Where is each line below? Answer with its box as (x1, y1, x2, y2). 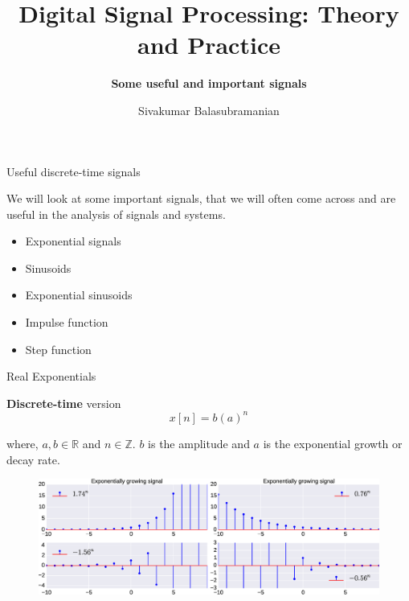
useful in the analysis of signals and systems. (6, 205, 226, 222)
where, (6, 434, 39, 451)
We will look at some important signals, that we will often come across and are (6, 190, 396, 207)
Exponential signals (25, 233, 121, 249)
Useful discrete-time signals (6, 163, 141, 179)
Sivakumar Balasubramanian (138, 101, 280, 118)
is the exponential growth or (263, 434, 403, 451)
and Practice (137, 28, 280, 61)
